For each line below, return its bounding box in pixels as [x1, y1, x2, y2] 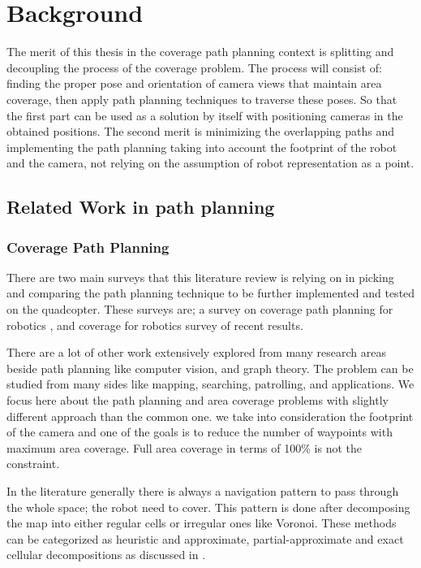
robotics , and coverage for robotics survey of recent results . [6, 316, 303, 333]
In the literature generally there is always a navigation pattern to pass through [6, 483, 399, 499]
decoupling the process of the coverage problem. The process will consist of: [6, 59, 382, 76]
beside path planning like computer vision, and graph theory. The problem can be [6, 359, 414, 376]
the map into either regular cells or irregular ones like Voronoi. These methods [6, 514, 397, 531]
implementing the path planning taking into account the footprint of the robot [6, 138, 397, 155]
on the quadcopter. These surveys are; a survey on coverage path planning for [6, 301, 393, 318]
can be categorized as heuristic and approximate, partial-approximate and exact [6, 530, 404, 547]
